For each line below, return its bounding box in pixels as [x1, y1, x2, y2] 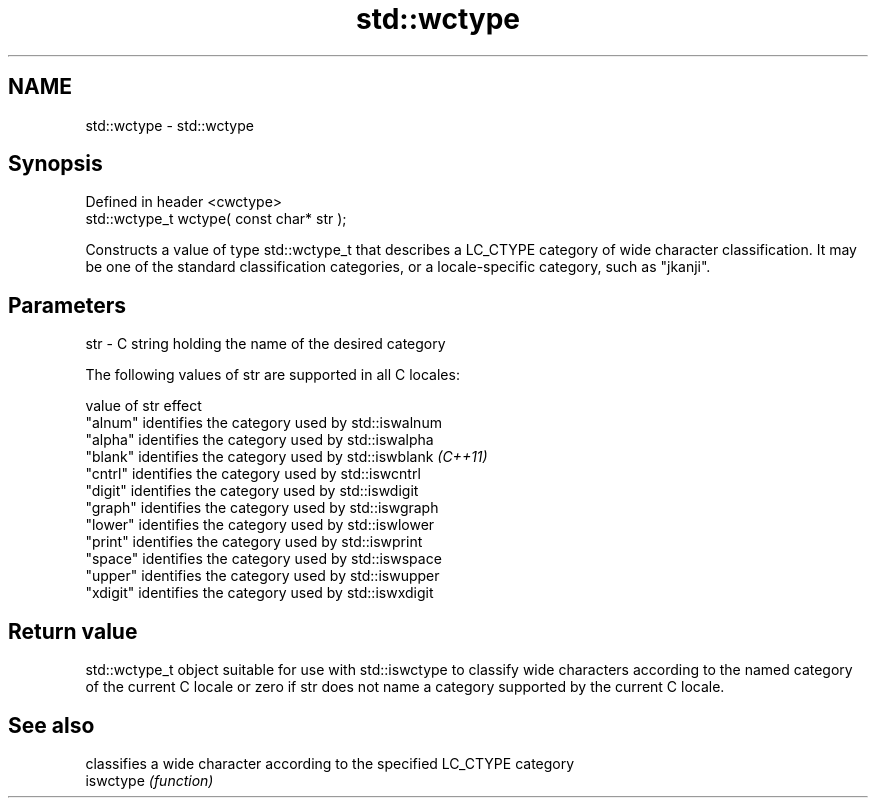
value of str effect [85, 397, 202, 415]
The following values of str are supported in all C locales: [85, 366, 460, 384]
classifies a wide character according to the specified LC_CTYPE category [85, 754, 575, 772]
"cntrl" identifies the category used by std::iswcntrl [85, 465, 421, 483]
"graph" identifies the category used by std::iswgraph [85, 499, 439, 517]
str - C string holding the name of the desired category [85, 335, 446, 353]
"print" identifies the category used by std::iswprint [85, 533, 423, 551]
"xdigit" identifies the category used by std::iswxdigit [85, 584, 434, 602]
